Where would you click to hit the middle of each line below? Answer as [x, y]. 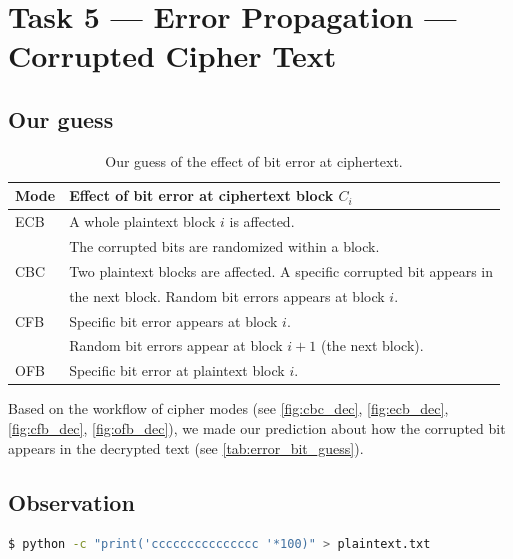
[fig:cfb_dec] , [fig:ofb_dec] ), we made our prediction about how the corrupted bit [257, 427]
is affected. [262, 221]
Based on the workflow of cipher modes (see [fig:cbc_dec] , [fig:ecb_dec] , [228, 408]
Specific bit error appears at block [173, 320]
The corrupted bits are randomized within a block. [224, 246]
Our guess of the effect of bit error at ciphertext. [254, 160]
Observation [71, 501]
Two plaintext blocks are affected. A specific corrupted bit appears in [281, 270]
